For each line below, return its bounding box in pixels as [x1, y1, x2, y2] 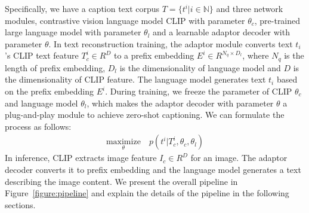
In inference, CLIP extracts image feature [5, 151, 157, 164]
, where [242, 49, 269, 62]
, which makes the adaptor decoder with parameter [86, 96, 274, 109]
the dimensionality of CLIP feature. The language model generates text [5, 73, 266, 86]
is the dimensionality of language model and [119, 61, 281, 74]
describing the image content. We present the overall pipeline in [5, 175, 238, 187]
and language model [5, 96, 78, 109]
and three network [216, 2, 283, 14]
